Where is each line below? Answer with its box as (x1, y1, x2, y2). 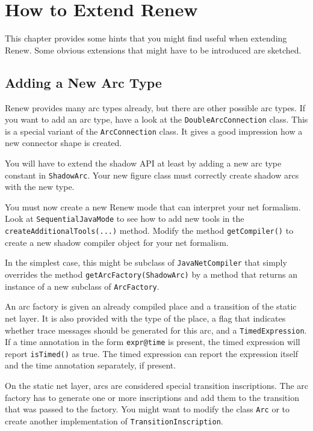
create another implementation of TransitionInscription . (5, 414, 223, 427)
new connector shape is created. (5, 136, 122, 149)
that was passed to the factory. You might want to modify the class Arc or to (5, 403, 290, 415)
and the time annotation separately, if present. (5, 359, 176, 371)
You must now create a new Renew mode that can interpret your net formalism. (5, 200, 301, 213)
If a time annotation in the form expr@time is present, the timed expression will (5, 335, 300, 348)
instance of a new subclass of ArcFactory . (5, 280, 160, 292)
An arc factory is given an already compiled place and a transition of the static (5, 300, 297, 313)
